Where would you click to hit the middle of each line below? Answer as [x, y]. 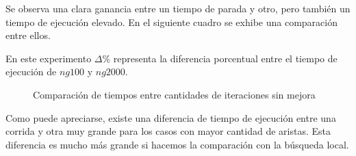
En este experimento [49, 58]
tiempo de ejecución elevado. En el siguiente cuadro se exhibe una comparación [171, 22]
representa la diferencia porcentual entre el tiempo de [225, 58]
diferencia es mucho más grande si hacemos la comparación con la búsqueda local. [177, 144]
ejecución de [31, 71]
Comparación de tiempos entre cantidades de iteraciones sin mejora [174, 94]
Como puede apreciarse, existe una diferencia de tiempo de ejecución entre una [171, 117]
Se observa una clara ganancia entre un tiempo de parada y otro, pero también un [178, 8]
